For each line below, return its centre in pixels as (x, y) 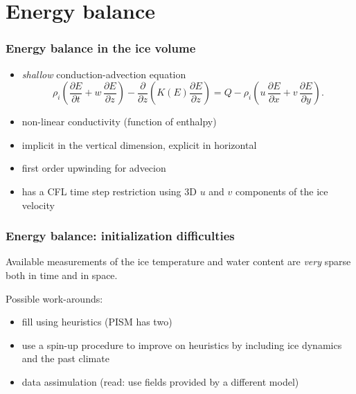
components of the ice (282, 191)
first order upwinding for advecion (94, 168)
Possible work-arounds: (54, 298)
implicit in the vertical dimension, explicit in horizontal (139, 144)
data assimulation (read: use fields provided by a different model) (160, 381)
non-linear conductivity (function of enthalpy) (119, 122)
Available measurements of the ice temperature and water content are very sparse (178, 261)
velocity (38, 205)
